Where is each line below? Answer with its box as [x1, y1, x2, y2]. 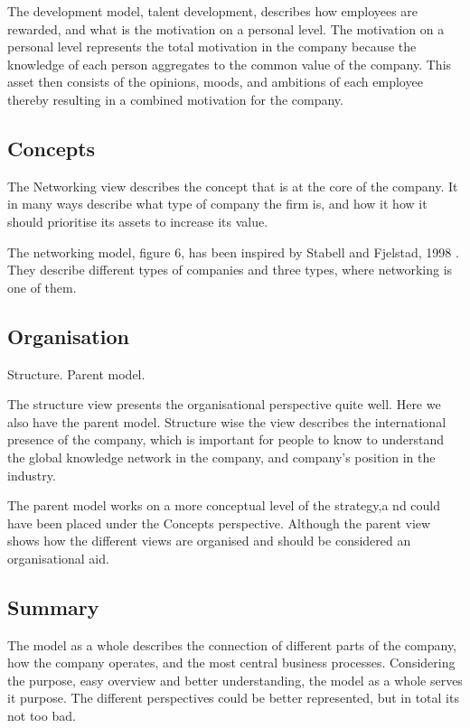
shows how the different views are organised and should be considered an [7, 531, 411, 550]
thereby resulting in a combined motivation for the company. [7, 89, 343, 108]
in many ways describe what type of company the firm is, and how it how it [7, 194, 428, 213]
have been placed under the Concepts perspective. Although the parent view [7, 513, 431, 532]
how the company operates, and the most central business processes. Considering [7, 653, 456, 672]
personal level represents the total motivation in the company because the [7, 37, 417, 56]
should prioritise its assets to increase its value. [7, 211, 268, 230]
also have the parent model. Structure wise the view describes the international [7, 412, 446, 431]
